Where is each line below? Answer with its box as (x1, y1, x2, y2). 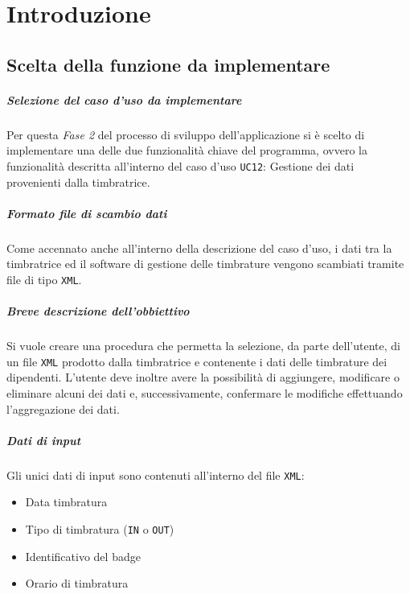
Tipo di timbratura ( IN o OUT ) (25, 520, 174, 537)
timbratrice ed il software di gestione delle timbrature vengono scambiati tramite (6, 255, 404, 272)
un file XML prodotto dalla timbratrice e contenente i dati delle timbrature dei (6, 353, 387, 369)
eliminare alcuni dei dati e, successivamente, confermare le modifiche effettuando (6, 384, 403, 401)
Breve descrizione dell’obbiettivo (6, 303, 190, 320)
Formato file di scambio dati (6, 204, 167, 221)
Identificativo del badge (25, 547, 141, 564)
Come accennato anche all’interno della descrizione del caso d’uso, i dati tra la (6, 239, 392, 256)
